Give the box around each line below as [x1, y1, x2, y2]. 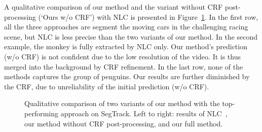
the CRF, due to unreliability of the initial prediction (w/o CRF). [4, 81, 209, 91]
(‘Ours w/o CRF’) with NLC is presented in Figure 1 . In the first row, [38, 11, 258, 22]
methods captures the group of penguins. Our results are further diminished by [4, 71, 250, 82]
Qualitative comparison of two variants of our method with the [24, 98, 220, 109]
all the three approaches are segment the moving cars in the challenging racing [4, 21, 248, 32]
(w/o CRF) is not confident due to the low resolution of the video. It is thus [4, 51, 241, 61]
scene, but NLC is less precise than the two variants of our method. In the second [4, 31, 258, 42]
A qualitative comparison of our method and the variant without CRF [4, 2, 223, 12]
